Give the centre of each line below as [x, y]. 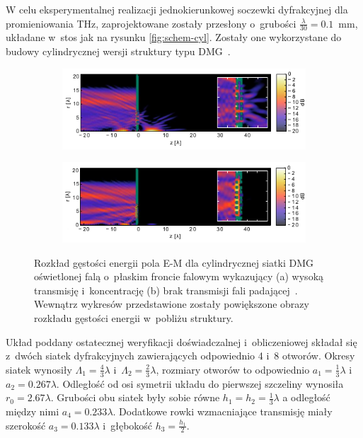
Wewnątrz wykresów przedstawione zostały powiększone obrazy [172, 304]
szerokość [26, 425]
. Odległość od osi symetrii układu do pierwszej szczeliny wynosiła [200, 383]
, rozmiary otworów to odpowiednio [233, 369]
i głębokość [128, 425]
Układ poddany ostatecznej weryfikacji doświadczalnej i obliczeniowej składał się [181, 341]
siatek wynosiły [39, 369]
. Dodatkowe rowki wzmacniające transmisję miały [223, 411]
